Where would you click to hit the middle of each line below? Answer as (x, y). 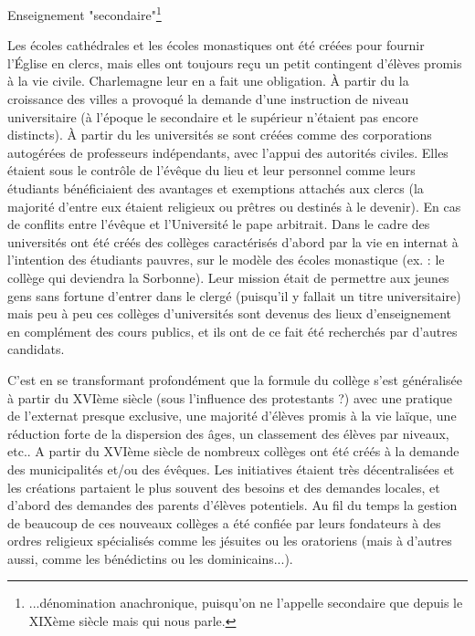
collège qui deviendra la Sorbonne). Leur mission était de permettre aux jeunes (228, 277)
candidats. (36, 349)
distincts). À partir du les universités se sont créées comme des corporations (220, 135)
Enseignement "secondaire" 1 (84, 13)
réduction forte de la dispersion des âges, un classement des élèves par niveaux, (228, 433)
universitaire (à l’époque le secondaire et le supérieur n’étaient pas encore (213, 116)
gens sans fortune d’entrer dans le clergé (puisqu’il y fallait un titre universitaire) (234, 295)
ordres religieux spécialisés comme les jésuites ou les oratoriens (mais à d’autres (230, 541)
